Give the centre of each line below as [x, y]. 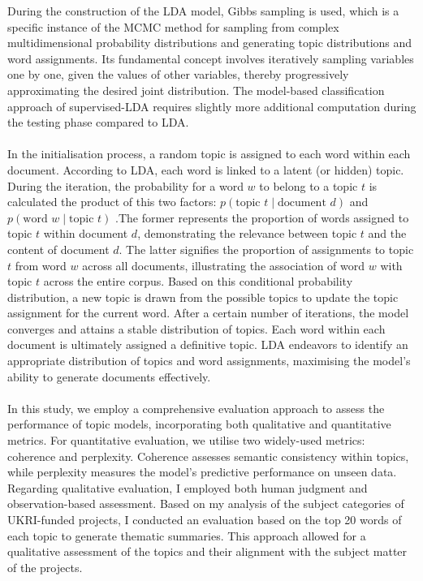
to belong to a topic [309, 185]
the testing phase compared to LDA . [98, 122]
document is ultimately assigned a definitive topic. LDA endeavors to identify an [208, 344]
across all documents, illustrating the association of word [224, 265]
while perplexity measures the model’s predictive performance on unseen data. [202, 472]
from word [41, 265]
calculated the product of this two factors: [112, 202]
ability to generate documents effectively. [109, 376]
